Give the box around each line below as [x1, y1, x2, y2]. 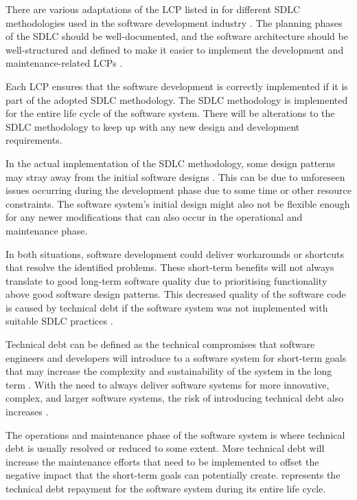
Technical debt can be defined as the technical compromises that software [5, 337, 315, 351]
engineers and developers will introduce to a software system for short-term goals [5, 350, 347, 365]
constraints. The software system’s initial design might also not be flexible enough [5, 196, 350, 210]
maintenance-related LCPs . [5, 56, 123, 70]
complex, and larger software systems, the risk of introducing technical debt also [5, 391, 344, 405]
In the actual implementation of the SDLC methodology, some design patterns [5, 155, 336, 170]
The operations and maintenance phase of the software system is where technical [5, 427, 345, 442]
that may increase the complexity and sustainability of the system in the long [5, 364, 332, 378]
